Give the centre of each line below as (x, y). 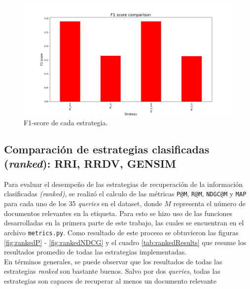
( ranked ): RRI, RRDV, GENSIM (90, 163)
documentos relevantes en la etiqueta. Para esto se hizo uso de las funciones (118, 213)
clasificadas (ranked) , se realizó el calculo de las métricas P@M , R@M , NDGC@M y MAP (125, 194)
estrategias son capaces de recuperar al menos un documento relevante (110, 280)
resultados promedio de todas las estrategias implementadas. (95, 252)
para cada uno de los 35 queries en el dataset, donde (83, 203)
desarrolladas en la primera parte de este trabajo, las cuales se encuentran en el (124, 223)
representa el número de (209, 203)
